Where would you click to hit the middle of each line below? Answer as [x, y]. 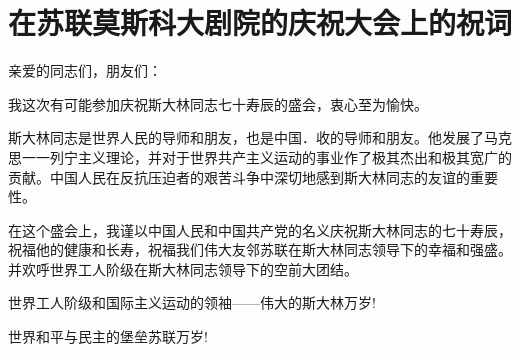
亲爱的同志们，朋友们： [85, 70]
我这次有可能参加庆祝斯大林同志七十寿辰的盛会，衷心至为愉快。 [218, 103]
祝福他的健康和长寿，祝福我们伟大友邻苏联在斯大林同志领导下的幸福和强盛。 [260, 249]
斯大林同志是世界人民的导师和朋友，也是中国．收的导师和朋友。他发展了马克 [260, 137]
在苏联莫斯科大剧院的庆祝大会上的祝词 [260, 22]
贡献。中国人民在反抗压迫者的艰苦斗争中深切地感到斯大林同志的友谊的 [239, 176]
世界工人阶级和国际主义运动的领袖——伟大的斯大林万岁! [192, 302]
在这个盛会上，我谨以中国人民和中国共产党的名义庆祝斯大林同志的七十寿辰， [260, 229]
